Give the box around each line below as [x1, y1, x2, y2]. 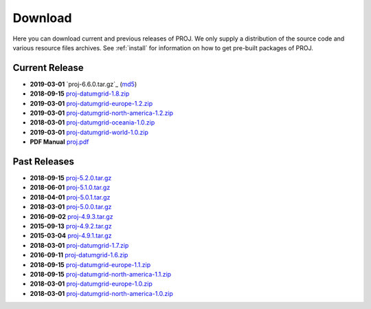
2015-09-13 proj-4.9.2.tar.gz [30, 222, 113, 231]
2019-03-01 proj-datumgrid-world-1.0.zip [30, 128, 149, 136]
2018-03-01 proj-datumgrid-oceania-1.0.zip [30, 118, 155, 127]
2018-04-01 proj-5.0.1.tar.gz [30, 193, 111, 201]
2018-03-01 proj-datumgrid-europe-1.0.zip [30, 279, 153, 288]
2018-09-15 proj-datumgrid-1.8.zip [30, 89, 130, 98]
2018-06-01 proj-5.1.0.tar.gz [30, 183, 111, 192]
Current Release [12, 62, 84, 74]
